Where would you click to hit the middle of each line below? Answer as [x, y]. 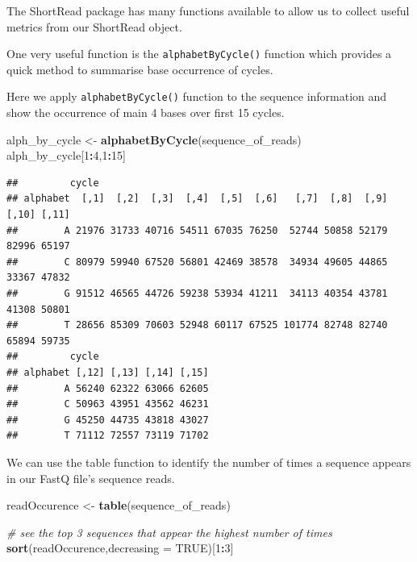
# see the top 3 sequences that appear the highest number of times [169, 532]
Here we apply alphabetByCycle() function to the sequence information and [197, 96]
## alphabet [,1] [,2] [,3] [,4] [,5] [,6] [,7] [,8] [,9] [197, 199]
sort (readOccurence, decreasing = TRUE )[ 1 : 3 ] [120, 548]
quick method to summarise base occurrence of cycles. [140, 69]
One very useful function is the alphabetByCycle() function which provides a [199, 54]
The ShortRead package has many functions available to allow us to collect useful [208, 10]
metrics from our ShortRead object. [94, 26]
